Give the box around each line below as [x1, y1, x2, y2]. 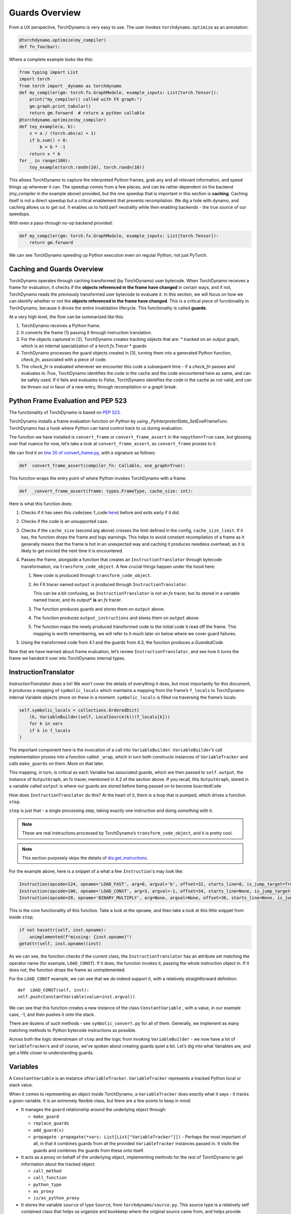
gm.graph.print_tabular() [29, 103, 91, 109]
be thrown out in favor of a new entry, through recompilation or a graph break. [21, 384, 178, 389]
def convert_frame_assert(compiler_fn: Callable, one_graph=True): [19, 463, 186, 468]
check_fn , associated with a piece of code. [21, 357, 107, 363]
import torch [19, 76, 50, 82]
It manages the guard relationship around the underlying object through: [21, 1107, 167, 1113]
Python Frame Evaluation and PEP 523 [9, 396, 127, 405]
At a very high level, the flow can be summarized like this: [9, 314, 124, 320]
